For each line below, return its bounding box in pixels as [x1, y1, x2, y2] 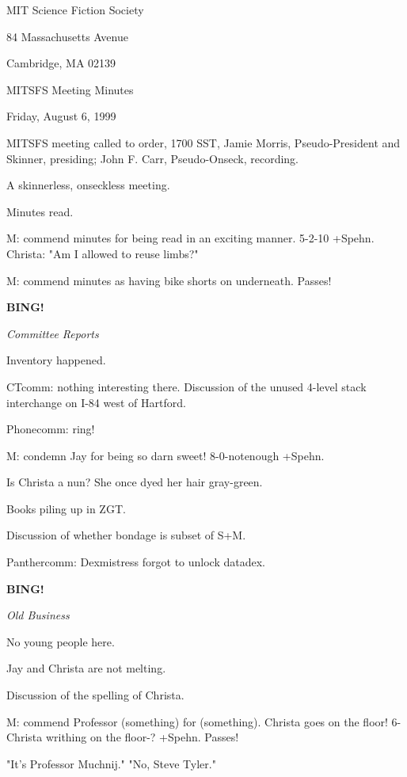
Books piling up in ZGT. [6, 500, 126, 516]
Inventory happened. [6, 352, 106, 368]
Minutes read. [6, 203, 74, 219]
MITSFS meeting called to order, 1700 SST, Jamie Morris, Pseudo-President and [6, 134, 401, 150]
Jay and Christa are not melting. [6, 660, 166, 676]
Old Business [6, 607, 70, 623]
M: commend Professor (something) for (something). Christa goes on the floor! [6, 713, 388, 729]
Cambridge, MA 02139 [6, 55, 116, 71]
